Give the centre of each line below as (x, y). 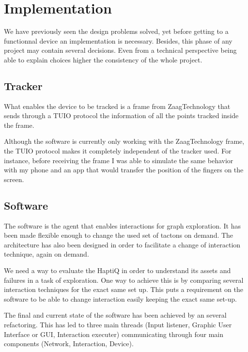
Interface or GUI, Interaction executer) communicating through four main (114, 334)
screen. (14, 179)
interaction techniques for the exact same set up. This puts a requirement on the (124, 289)
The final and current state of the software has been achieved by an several (115, 315)
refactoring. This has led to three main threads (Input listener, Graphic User (118, 324)
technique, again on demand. (46, 254)
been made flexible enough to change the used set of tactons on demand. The (119, 235)
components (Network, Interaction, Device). (69, 344)
